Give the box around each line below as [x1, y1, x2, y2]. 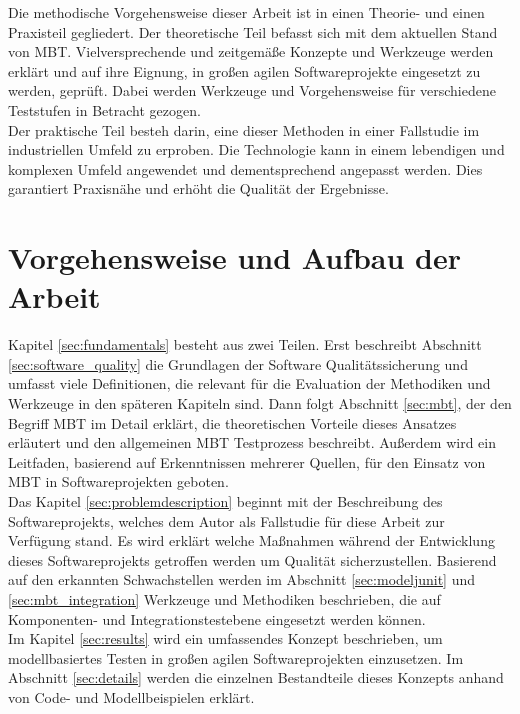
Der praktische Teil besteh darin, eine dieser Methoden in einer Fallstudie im [8, 119, 480, 140]
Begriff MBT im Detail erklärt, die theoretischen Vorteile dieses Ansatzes [8, 412, 457, 433]
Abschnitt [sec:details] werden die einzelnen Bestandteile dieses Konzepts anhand [8, 667, 504, 688]
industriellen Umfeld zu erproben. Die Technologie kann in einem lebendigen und [8, 139, 505, 160]
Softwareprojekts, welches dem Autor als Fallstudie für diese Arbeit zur [8, 510, 445, 531]
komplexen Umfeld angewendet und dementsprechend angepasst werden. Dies [8, 158, 483, 179]
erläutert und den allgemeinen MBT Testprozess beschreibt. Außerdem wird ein [8, 432, 497, 453]
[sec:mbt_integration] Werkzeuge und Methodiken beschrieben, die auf [8, 588, 441, 609]
